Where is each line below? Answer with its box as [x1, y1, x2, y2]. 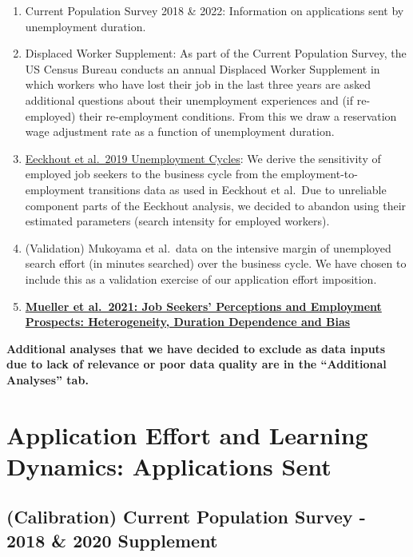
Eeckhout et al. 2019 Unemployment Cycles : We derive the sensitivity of [25, 149, 381, 166]
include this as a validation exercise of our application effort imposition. [25, 270, 377, 287]
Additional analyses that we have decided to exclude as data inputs [6, 340, 386, 356]
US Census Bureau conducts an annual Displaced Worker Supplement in [25, 60, 380, 77]
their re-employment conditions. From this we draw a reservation [79, 107, 397, 124]
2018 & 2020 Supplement [6, 527, 218, 552]
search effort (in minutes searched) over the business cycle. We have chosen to [25, 255, 407, 272]
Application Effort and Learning [6, 418, 368, 451]
